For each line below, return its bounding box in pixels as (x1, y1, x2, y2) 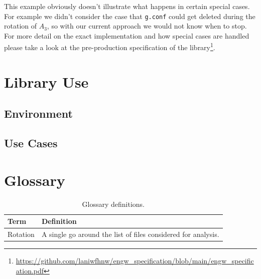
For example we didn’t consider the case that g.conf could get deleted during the (4, 11, 255, 21)
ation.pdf (16, 265, 44, 275)
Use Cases (4, 135, 58, 151)
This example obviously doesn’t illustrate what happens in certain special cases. (4, 1, 250, 11)
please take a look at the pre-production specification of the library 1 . (4, 41, 215, 53)
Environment (4, 106, 73, 121)
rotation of (4, 21, 37, 31)
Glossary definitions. (82, 198, 145, 209)
